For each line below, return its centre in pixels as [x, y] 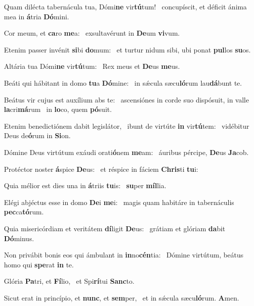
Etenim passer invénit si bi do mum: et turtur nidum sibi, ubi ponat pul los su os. [127, 49]
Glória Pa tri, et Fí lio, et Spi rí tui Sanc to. [69, 281]
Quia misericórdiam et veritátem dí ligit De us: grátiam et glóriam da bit [115, 228]
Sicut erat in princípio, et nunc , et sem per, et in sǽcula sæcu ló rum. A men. [122, 297]
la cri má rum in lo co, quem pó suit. [58, 109]
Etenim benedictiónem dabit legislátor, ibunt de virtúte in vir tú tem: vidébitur [127, 126]
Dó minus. [19, 238]
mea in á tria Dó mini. [37, 16]
